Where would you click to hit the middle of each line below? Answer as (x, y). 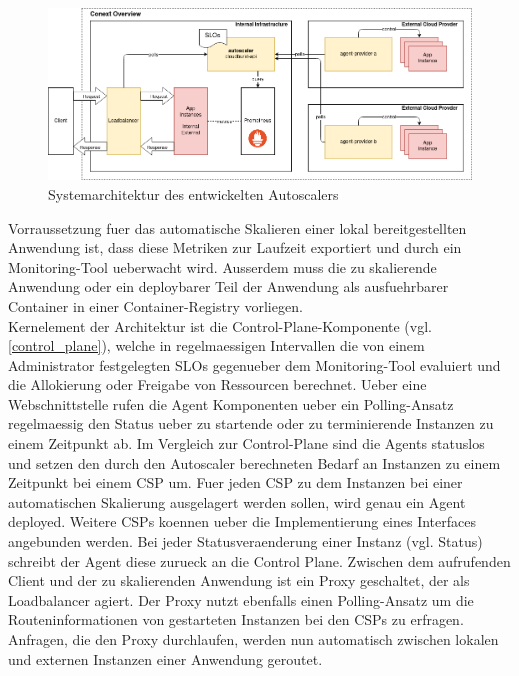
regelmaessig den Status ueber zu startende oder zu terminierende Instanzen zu (251, 423)
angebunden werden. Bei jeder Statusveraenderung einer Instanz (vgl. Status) (245, 541)
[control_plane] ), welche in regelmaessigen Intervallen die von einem (216, 345)
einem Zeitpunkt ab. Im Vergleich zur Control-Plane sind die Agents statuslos (246, 443)
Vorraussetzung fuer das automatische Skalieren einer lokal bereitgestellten (237, 227)
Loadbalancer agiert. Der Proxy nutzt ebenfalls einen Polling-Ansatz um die (241, 599)
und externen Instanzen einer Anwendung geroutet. (165, 658)
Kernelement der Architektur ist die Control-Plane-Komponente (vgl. (220, 325)
